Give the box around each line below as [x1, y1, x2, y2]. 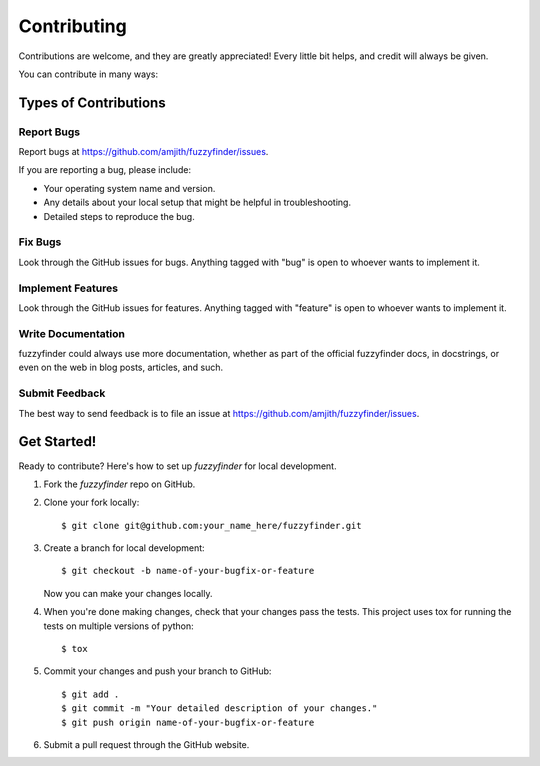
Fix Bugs [18, 235, 62, 249]
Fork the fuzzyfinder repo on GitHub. [43, 478, 196, 490]
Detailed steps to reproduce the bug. [43, 210, 195, 222]
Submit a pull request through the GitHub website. [43, 738, 250, 750]
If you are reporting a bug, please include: [18, 164, 192, 176]
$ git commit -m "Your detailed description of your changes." [61, 703, 378, 714]
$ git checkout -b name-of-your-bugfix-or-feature [61, 565, 315, 577]
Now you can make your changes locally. [43, 587, 213, 599]
